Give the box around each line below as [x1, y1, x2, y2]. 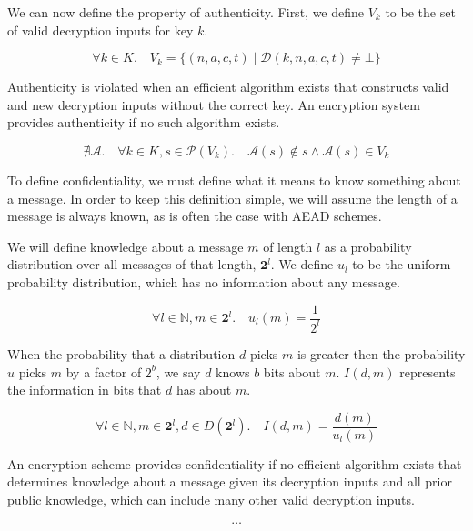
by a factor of [65, 362, 142, 381]
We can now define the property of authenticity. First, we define [7, 3, 365, 21]
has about [176, 380, 232, 399]
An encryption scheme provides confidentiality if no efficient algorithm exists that [7, 454, 462, 473]
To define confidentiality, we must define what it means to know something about [7, 170, 461, 189]
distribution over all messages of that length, [7, 255, 257, 274]
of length [263, 236, 313, 255]
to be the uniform [352, 255, 451, 274]
